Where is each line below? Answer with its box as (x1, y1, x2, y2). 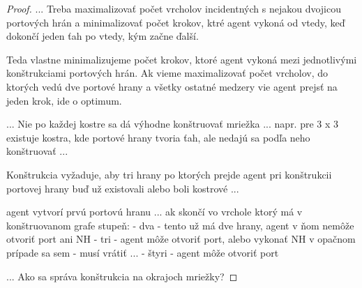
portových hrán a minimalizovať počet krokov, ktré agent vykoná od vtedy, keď (6, 15, 345, 29)
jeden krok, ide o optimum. (6, 93, 122, 107)
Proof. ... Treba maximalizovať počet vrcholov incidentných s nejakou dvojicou (6, 1, 342, 15)
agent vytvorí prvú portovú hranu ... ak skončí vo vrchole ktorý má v (6, 204, 303, 219)
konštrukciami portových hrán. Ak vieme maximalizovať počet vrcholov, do (6, 66, 329, 80)
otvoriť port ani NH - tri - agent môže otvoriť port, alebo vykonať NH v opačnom (6, 232, 356, 246)
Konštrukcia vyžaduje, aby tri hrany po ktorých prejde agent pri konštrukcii (6, 167, 332, 181)
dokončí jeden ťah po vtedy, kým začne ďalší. (6, 29, 199, 43)
